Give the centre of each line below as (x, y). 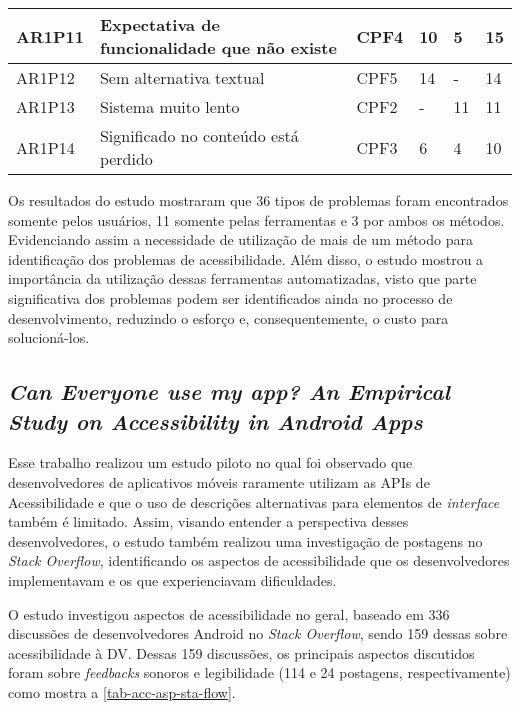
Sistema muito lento (169, 106)
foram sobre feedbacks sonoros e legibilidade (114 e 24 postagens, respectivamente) (259, 672)
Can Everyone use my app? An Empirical (229, 391)
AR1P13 (45, 106)
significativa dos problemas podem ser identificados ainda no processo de (230, 297)
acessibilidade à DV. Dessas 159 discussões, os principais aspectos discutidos (241, 652)
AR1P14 (45, 147)
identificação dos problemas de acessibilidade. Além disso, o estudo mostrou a (246, 258)
